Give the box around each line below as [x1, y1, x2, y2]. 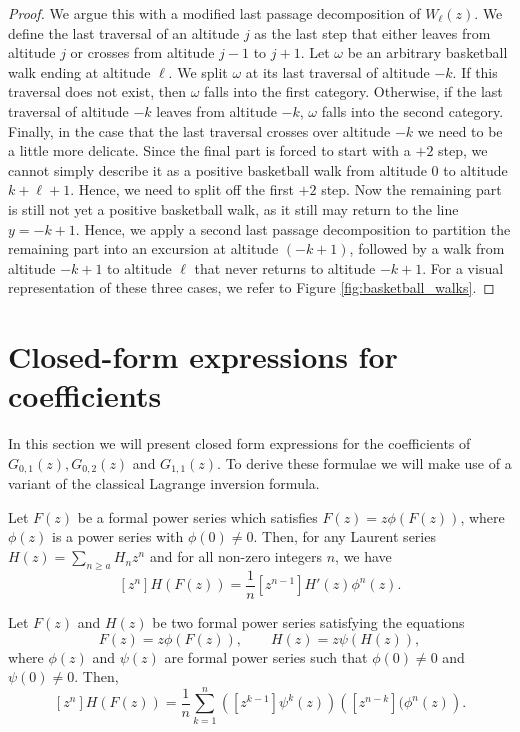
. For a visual [422, 257, 504, 278]
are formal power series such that [164, 646, 368, 667]
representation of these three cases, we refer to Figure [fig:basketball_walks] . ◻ [8, 277, 495, 298]
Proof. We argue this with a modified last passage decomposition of [8, 3, 421, 23]
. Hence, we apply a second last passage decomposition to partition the [75, 218, 511, 239]
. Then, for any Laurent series [253, 526, 436, 547]
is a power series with [52, 526, 184, 547]
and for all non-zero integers [149, 546, 322, 567]
